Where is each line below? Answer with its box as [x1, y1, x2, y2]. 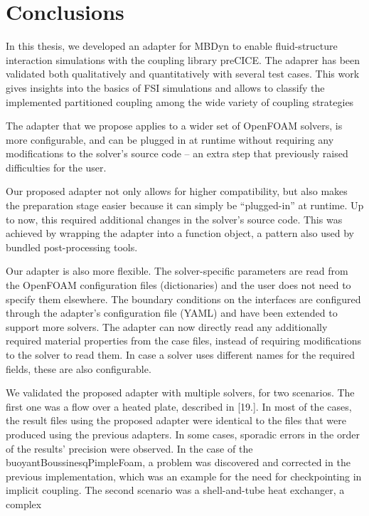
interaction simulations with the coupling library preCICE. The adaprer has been [6, 52, 360, 67]
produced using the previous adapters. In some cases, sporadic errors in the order [6, 426, 360, 441]
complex [6, 496, 42, 511]
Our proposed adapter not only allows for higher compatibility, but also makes [6, 184, 348, 199]
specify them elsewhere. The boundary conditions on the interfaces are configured [6, 291, 361, 306]
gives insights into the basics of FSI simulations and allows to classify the [6, 80, 325, 95]
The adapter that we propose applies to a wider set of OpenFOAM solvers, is [6, 118, 343, 133]
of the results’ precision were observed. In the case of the [6, 441, 253, 456]
